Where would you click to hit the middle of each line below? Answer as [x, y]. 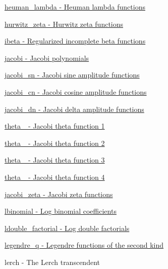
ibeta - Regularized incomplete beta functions [75, 41]
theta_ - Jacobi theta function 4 [55, 177]
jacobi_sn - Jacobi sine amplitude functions [72, 75]
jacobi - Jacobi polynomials [47, 57]
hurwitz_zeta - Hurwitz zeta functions [64, 24]
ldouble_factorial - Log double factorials [67, 228]
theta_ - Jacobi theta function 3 [55, 160]
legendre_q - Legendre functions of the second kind [84, 245]
